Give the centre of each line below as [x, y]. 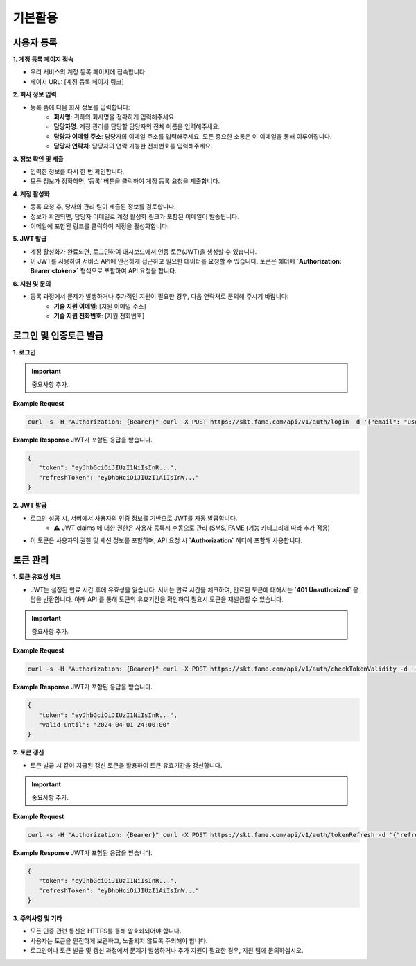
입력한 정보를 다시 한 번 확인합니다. [77, 171]
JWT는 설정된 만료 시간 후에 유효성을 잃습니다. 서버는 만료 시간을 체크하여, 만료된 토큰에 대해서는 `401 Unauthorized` [191, 589]
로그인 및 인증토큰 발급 [58, 335]
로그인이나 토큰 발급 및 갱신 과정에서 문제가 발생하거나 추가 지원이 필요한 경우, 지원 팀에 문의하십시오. [167, 951]
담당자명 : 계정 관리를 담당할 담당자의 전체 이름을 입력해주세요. [137, 127]
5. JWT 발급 [30, 239]
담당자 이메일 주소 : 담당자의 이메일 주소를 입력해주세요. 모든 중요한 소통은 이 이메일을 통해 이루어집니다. [193, 136]
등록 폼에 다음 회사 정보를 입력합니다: [80, 107]
